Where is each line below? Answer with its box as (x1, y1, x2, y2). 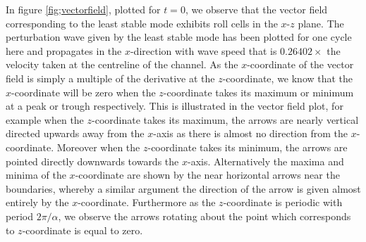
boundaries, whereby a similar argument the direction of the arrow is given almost (6, 181, 361, 196)
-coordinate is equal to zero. (22, 222, 143, 237)
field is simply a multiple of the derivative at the (6, 70, 215, 85)
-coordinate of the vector (247, 57, 354, 72)
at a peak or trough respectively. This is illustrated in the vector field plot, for (6, 98, 343, 113)
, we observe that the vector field (185, 2, 328, 16)
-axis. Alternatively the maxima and (187, 153, 344, 168)
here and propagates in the (6, 43, 122, 58)
